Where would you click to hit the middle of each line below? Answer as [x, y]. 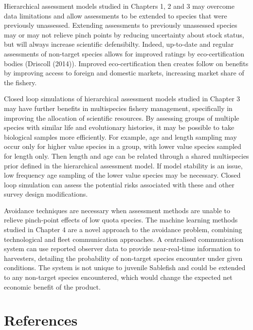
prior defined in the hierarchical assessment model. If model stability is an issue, [123, 165]
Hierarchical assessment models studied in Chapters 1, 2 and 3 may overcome [119, 6]
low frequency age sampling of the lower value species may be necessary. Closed [122, 175]
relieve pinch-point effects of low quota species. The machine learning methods [121, 220]
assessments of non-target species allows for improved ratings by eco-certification [124, 53]
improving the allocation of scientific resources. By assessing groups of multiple [122, 118]
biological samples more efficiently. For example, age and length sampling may [120, 137]
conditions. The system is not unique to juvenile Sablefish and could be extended [125, 267]
